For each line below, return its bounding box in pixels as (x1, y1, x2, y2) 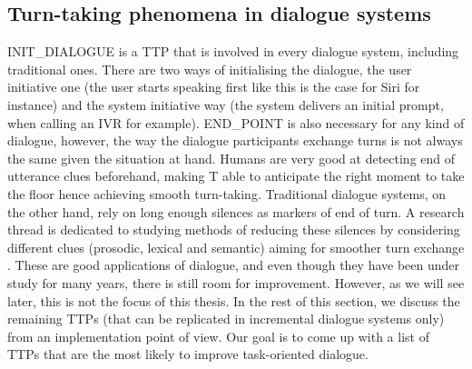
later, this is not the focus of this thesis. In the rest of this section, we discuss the (7, 291, 460, 310)
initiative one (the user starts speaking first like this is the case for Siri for (7, 77, 420, 96)
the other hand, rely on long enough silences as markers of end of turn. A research (7, 202, 465, 221)
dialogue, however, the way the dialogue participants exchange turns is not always (7, 131, 463, 150)
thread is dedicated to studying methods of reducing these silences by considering (7, 220, 460, 239)
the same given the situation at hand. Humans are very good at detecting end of (7, 148, 456, 167)
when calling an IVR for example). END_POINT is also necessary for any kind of (7, 113, 465, 132)
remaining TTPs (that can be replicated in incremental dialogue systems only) (7, 309, 445, 328)
